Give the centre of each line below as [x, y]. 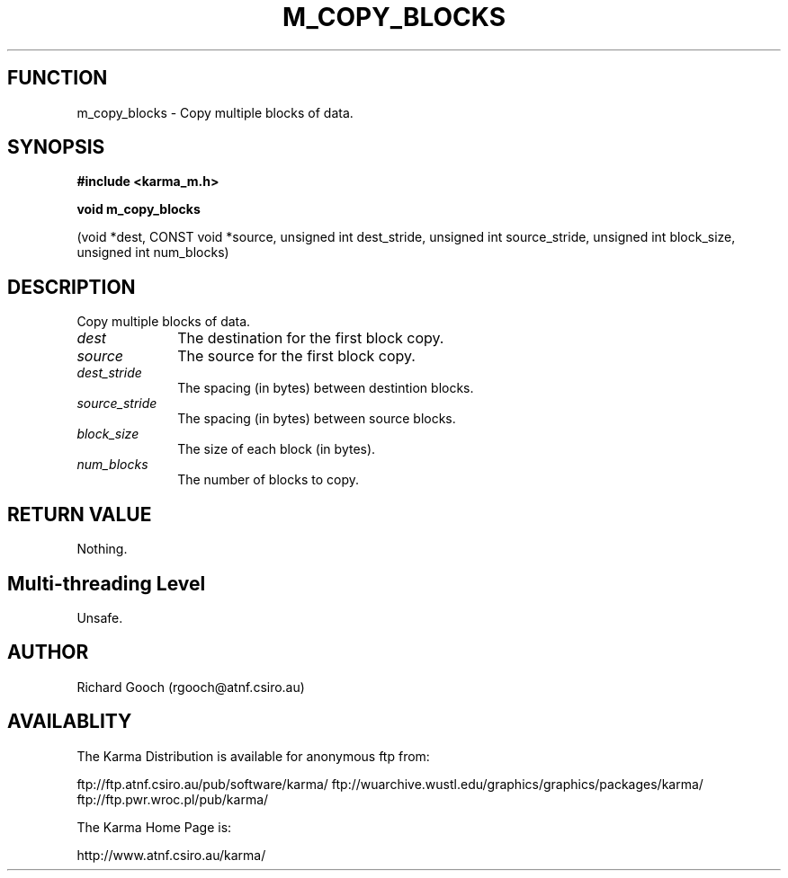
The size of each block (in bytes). [277, 449]
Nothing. [102, 549]
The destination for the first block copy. [311, 338]
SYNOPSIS [56, 147]
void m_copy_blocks [139, 209]
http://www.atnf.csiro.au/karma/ [171, 855]
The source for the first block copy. [296, 356]
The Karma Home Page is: [154, 827]
